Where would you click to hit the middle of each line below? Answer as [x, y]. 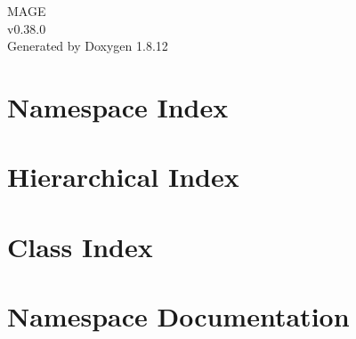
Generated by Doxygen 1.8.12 [88, 46]
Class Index [80, 246]
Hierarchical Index [123, 177]
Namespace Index [118, 106]
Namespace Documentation [178, 316]
